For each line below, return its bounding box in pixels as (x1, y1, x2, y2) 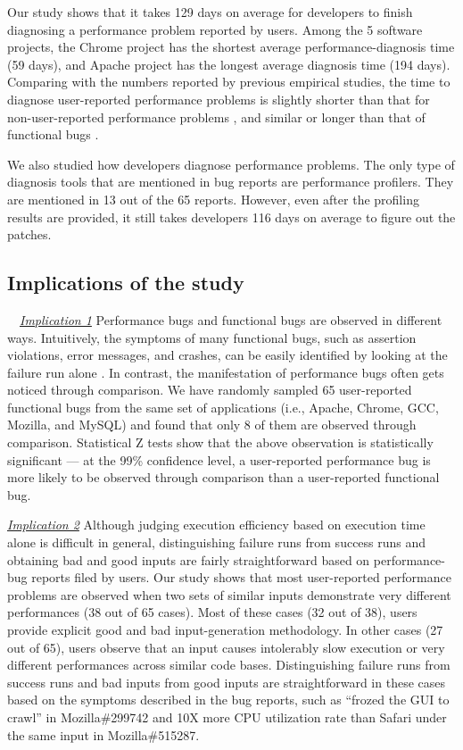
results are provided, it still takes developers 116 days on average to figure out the (7, 207, 456, 226)
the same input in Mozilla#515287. (7, 725, 200, 744)
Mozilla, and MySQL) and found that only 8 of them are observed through (7, 415, 417, 434)
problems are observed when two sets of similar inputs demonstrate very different (7, 585, 451, 604)
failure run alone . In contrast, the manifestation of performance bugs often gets (7, 362, 444, 381)
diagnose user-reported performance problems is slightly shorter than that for (7, 89, 430, 108)
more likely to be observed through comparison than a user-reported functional (7, 468, 440, 487)
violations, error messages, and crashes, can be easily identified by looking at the (7, 346, 448, 364)
